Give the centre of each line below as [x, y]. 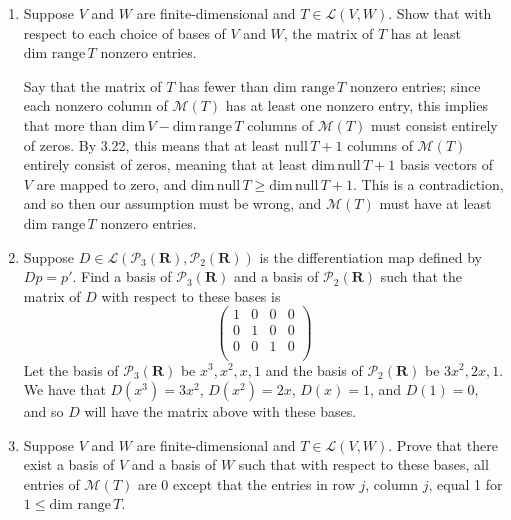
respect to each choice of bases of [124, 32]
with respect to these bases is [191, 295]
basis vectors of [446, 164]
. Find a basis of [122, 276]
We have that [64, 389]
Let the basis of [71, 369]
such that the [421, 276]
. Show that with [440, 13]
